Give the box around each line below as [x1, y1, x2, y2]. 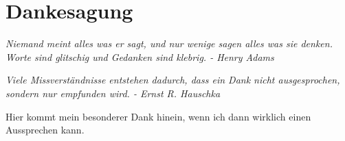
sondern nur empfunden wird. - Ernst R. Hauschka [5, 86, 221, 100]
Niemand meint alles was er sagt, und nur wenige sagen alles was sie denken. [5, 36, 333, 51]
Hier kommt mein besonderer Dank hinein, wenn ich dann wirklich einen [5, 109, 311, 123]
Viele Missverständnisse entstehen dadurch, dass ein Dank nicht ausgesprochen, [5, 73, 340, 87]
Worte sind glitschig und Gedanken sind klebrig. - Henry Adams [5, 49, 274, 64]
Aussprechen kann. [5, 123, 85, 137]
